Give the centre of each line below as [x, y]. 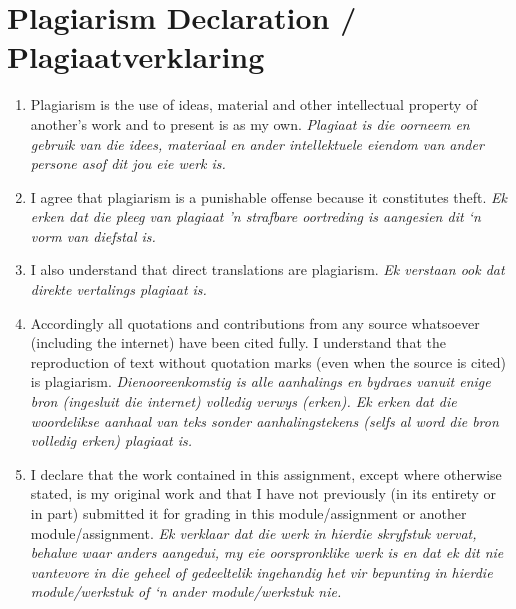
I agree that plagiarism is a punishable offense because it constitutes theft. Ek [268, 196]
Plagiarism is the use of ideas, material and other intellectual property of [254, 104]
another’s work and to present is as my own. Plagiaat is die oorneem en [250, 123]
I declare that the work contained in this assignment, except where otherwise [266, 473]
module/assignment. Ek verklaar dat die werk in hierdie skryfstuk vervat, [253, 532]
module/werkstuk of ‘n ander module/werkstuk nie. [186, 591]
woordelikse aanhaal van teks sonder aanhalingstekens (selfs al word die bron [264, 420]
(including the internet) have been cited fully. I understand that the [238, 342]
